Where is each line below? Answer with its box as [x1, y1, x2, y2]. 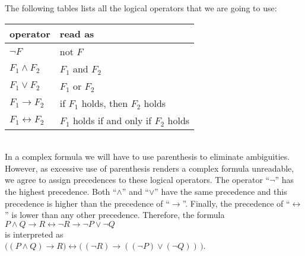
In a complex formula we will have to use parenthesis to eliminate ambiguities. [5, 150, 290, 163]
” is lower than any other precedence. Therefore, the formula [5, 208, 225, 221]
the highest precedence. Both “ [5, 185, 117, 197]
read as [59, 26, 94, 40]
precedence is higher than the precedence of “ [5, 197, 170, 209]
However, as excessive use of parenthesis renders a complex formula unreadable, [5, 162, 294, 174]
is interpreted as [5, 227, 63, 240]
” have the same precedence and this [154, 185, 287, 197]
